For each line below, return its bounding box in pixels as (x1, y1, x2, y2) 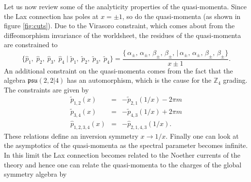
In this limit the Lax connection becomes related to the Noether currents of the (4, 149, 241, 160)
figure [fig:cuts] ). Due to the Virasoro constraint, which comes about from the (4, 20, 235, 31)
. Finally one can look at (166, 130, 239, 141)
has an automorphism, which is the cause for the (67, 75, 212, 85)
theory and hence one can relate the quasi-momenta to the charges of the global (4, 159, 242, 169)
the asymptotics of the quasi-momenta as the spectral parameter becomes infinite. (4, 140, 248, 150)
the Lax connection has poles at (4, 11, 99, 21)
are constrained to (4, 39, 58, 50)
